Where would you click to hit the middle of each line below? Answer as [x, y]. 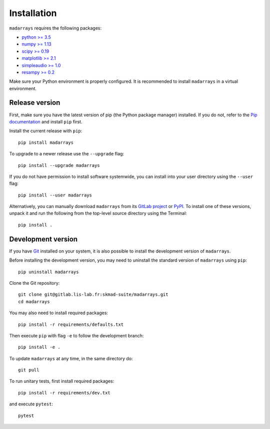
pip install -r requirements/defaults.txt [71, 324]
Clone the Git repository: [34, 283]
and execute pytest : [31, 404]
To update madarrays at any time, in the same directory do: [71, 358]
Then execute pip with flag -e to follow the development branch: [76, 335]
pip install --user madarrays [55, 195]
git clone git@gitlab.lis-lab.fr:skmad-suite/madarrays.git [93, 295]
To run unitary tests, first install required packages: [62, 381]
